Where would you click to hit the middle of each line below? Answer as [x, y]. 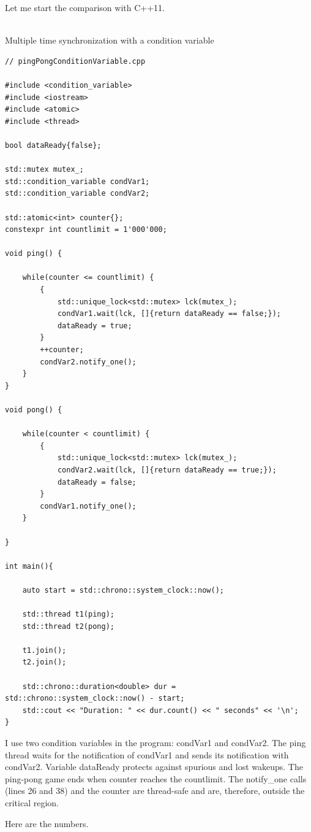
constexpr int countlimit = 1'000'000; [86, 230]
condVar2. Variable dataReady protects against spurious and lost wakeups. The [154, 767]
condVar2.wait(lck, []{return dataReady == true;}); [167, 470]
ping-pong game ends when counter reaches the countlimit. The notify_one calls [156, 778]
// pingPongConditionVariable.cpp [75, 61]
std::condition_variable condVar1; [77, 181]
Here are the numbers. [47, 823]
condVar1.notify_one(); [88, 506]
